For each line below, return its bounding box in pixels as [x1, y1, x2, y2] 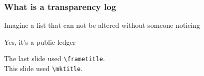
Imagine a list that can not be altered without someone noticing [4, 20, 200, 30]
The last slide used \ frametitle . [4, 53, 105, 64]
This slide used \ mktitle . [4, 63, 83, 74]
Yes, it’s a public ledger [4, 36, 76, 47]
